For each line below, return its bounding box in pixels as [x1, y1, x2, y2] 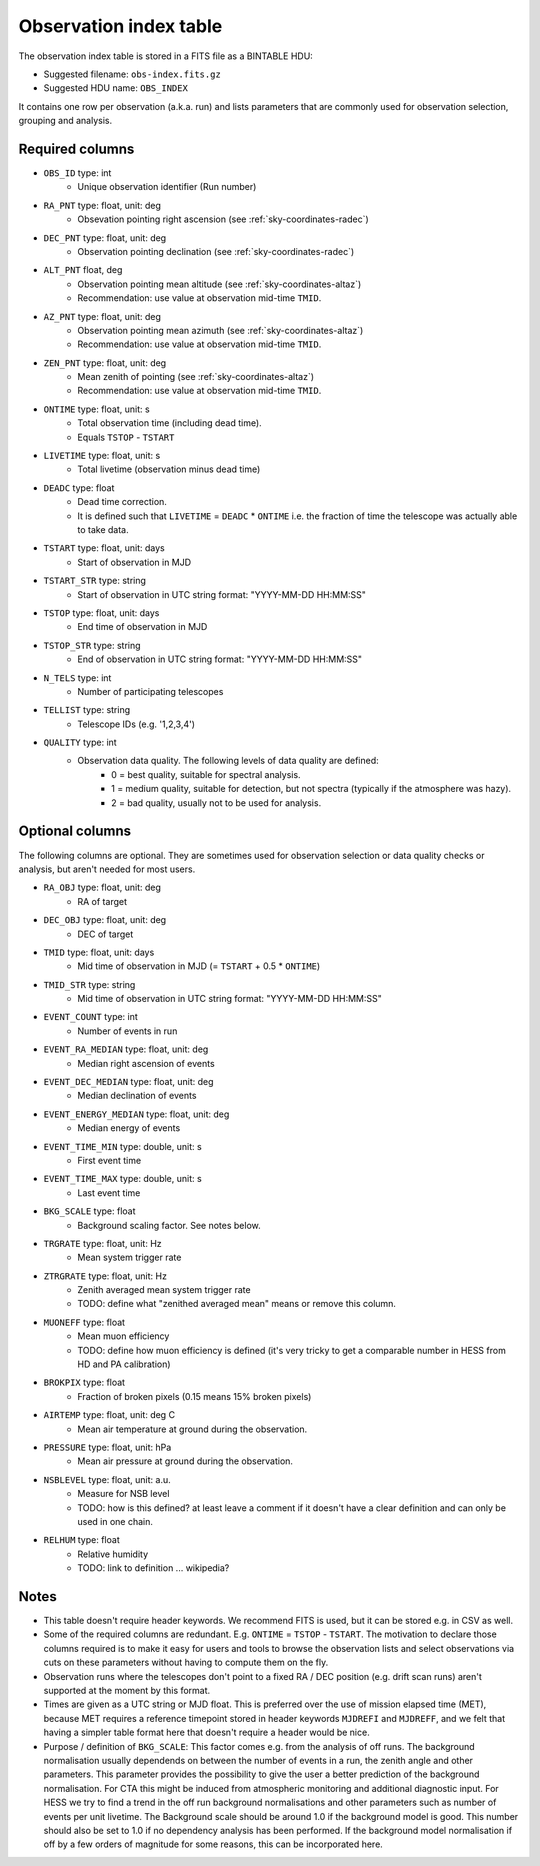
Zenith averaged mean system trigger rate [77, 1284, 251, 1296]
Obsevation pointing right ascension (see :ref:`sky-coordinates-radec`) [77, 213, 369, 225]
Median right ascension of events [77, 1057, 215, 1069]
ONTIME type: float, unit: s [43, 403, 150, 415]
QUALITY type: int [43, 736, 117, 749]
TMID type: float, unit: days [43, 946, 155, 958]
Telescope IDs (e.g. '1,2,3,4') [77, 718, 195, 730]
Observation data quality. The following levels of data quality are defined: [77, 755, 379, 767]
